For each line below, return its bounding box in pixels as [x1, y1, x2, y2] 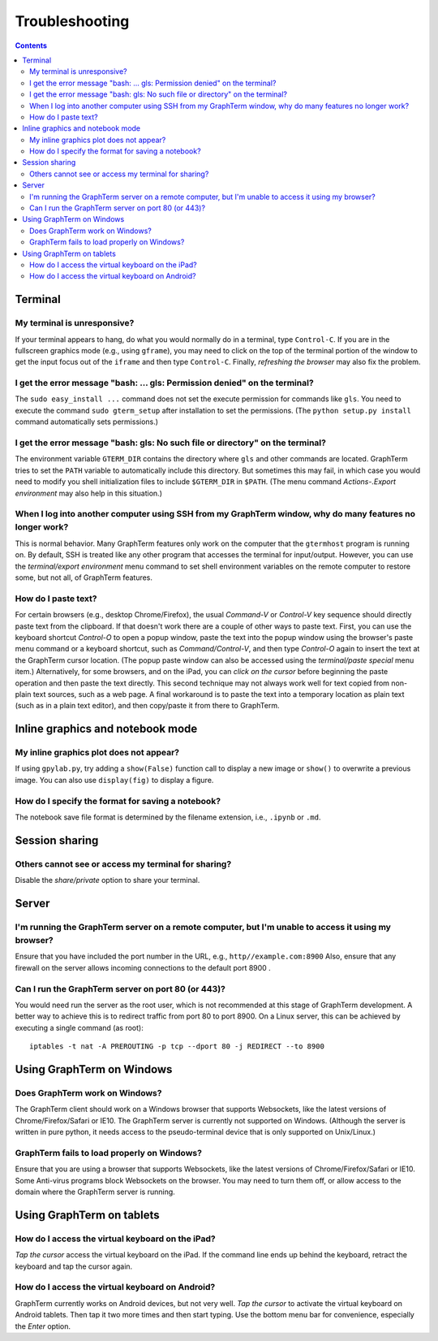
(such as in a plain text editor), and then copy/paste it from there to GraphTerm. [15, 701, 280, 711]
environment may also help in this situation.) [15, 488, 162, 498]
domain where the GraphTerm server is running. [15, 1187, 176, 1197]
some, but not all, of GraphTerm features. [15, 573, 153, 582]
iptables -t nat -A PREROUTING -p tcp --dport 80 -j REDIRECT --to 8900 [29, 1042, 324, 1051]
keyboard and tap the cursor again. [15, 1261, 133, 1271]
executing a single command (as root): [15, 1023, 144, 1032]
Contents [15, 41, 48, 50]
